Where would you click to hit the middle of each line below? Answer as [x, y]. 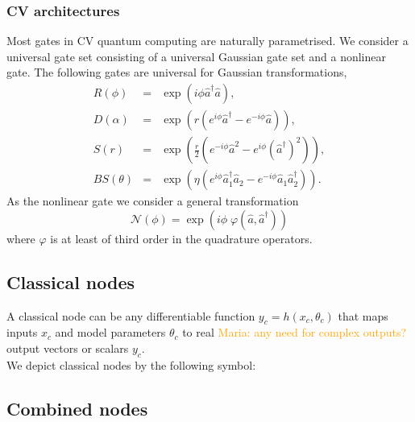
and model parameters [110, 332]
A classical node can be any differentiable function [131, 315]
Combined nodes [77, 408]
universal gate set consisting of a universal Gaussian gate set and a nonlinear [196, 56]
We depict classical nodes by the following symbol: [131, 364]
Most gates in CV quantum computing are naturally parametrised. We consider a [207, 41]
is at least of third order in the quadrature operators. [181, 238]
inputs [22, 332]
